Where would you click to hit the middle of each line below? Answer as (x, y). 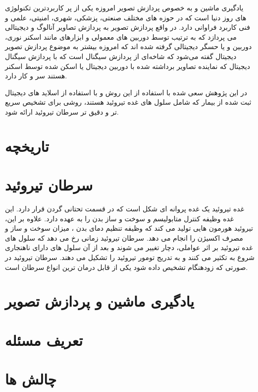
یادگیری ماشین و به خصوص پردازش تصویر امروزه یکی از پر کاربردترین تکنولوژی (124, 7)
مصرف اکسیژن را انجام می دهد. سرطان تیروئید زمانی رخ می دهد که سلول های (124, 237)
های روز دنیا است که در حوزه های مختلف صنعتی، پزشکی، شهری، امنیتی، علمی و (126, 17)
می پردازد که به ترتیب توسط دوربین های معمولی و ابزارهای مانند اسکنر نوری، (121, 36)
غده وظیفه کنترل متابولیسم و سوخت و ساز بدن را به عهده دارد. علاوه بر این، (120, 218)
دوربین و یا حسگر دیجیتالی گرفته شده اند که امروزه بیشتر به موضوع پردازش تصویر (129, 46)
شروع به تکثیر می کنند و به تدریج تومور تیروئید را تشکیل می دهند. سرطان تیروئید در (130, 257)
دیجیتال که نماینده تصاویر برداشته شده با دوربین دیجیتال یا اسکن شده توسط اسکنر (128, 66)
